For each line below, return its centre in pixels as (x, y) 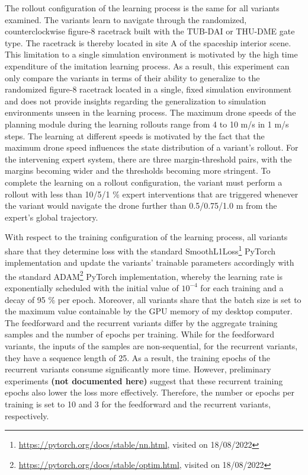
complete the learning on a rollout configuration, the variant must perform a (144, 182)
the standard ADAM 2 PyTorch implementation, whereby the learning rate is (144, 275)
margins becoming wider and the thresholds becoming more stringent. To (138, 170)
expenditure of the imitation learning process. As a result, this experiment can (147, 66)
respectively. (27, 415)
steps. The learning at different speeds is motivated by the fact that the (135, 136)
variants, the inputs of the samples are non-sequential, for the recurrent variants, (151, 345)
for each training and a (242, 287)
